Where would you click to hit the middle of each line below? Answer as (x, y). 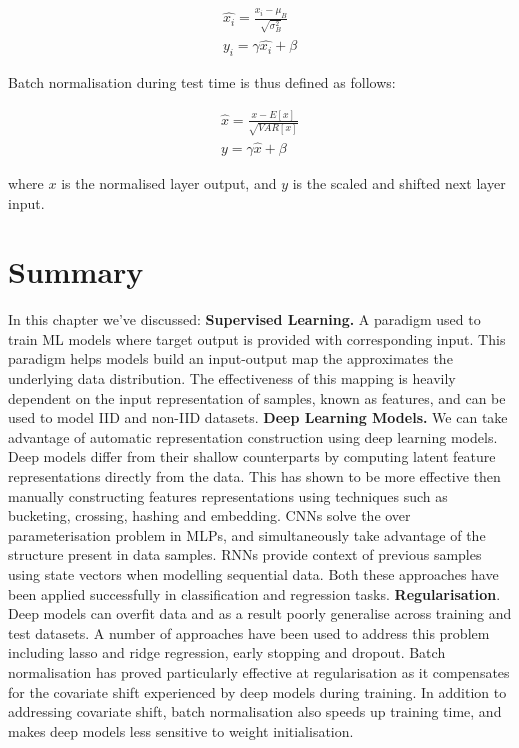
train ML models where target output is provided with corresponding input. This (257, 338)
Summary (76, 271)
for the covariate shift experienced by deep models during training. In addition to (257, 691)
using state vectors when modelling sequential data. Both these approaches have (253, 573)
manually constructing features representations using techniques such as (228, 495)
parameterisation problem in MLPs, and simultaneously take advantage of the (247, 534)
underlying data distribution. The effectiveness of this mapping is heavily (232, 378)
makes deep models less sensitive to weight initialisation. (181, 730)
